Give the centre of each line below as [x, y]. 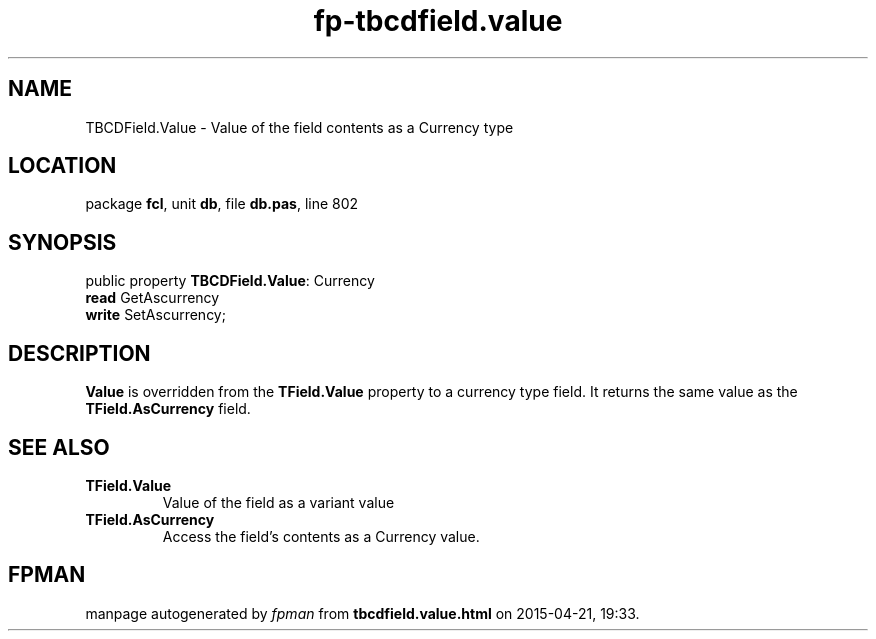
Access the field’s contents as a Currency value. [321, 536]
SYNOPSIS [62, 242]
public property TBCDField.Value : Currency [230, 281]
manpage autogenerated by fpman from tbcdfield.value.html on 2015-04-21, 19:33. [362, 613]
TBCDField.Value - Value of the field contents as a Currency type [299, 127]
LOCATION [62, 166]
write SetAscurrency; [155, 315]
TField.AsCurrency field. [168, 409]
